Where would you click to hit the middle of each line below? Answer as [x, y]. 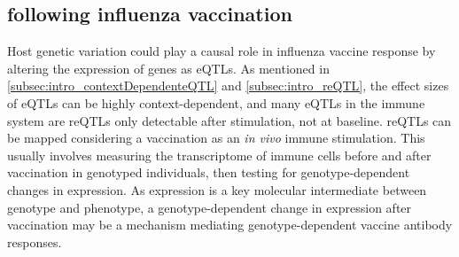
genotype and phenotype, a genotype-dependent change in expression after [210, 207]
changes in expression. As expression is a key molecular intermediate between [217, 189]
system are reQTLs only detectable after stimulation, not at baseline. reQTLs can [229, 120]
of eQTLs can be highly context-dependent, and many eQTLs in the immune [216, 102]
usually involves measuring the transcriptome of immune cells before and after [219, 155]
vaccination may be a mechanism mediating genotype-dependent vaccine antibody [230, 225]
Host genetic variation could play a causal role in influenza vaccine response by [222, 51]
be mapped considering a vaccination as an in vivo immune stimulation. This [216, 138]
